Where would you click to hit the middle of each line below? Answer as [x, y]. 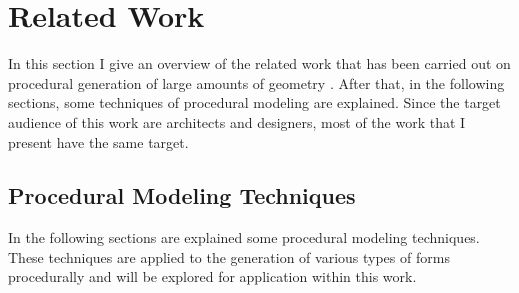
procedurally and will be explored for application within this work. [212, 276]
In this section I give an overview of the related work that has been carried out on [259, 63]
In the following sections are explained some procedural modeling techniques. [244, 237]
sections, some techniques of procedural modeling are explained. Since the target [254, 102]
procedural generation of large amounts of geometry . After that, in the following [256, 82]
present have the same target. [98, 141]
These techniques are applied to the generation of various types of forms [229, 256]
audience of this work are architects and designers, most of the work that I [237, 121]
